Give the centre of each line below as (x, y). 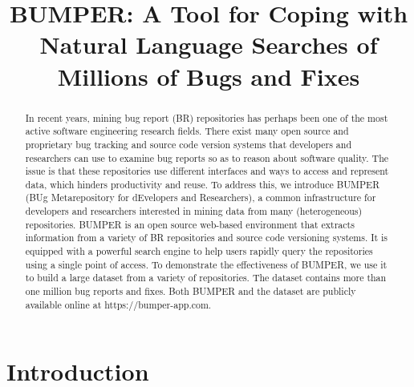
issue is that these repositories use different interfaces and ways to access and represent (207, 171)
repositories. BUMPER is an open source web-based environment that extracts (190, 224)
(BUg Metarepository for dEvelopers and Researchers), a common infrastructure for (201, 198)
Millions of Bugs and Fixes (209, 76)
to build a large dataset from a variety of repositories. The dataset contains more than (206, 278)
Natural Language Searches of (209, 44)
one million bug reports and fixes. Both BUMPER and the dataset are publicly (191, 291)
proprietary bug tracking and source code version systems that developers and (189, 144)
